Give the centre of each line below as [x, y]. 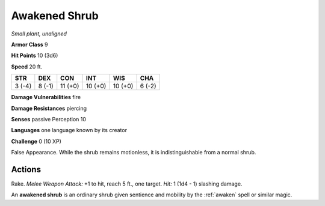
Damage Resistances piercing [49, 108]
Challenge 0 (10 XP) [36, 141]
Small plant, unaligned [39, 34]
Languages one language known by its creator [69, 130]
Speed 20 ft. [27, 67]
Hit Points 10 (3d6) [35, 56]
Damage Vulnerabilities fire [46, 97]
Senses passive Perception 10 [49, 119]
